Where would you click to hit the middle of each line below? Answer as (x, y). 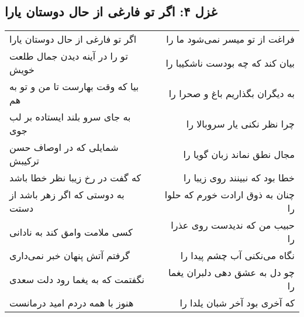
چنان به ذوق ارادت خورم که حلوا (229, 195)
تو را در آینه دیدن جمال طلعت (69, 56)
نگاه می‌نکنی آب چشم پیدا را (237, 256)
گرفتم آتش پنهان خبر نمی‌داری (70, 256)
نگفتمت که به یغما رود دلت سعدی (77, 279)
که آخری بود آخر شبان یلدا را (237, 303)
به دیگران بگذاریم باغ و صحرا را (232, 93)
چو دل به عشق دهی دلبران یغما (231, 273)
